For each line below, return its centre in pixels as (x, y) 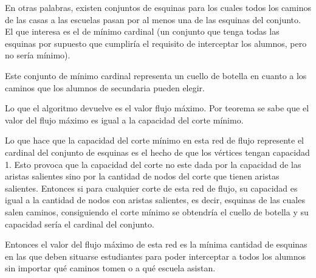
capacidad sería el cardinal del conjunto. (80, 224)
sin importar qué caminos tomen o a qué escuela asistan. (110, 268)
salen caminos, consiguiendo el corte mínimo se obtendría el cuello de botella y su (157, 211)
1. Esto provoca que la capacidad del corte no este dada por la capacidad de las (153, 164)
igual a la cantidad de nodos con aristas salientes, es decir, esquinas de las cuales (155, 200)
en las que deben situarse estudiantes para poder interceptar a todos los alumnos (156, 256)
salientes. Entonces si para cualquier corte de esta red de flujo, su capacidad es (151, 188)
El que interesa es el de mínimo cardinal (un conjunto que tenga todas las (142, 31)
